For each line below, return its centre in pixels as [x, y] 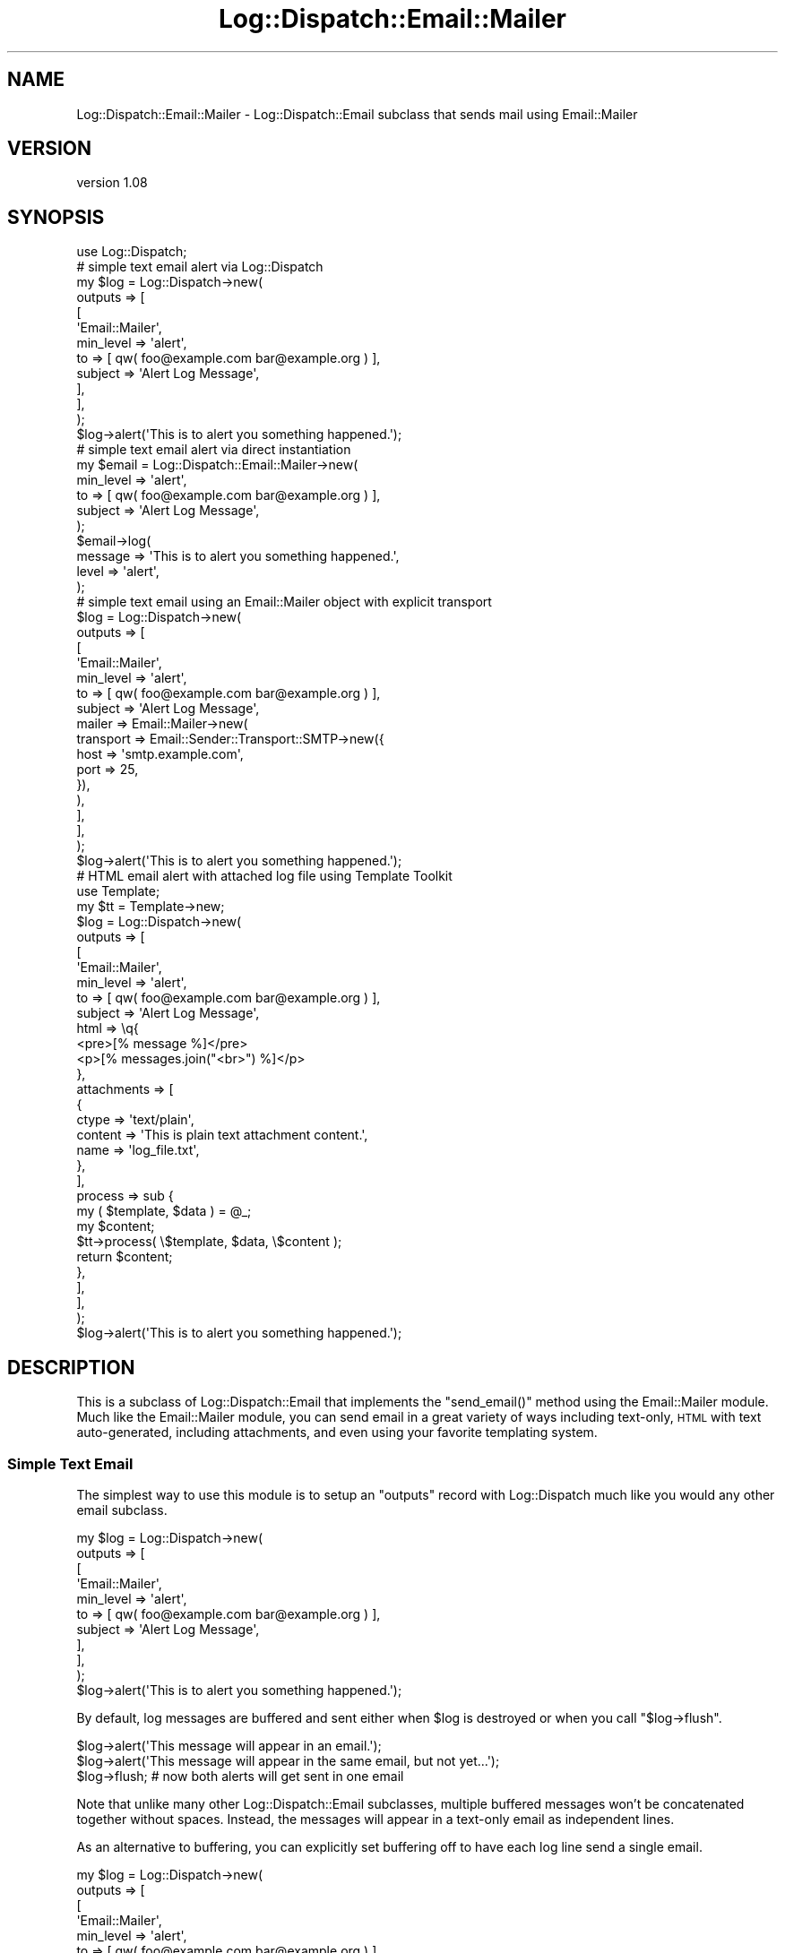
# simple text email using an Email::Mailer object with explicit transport [284, 602]
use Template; [118, 891]
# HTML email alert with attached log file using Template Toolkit [264, 876]
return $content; [125, 1257]
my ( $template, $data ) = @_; [164, 1211]
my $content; [116, 1226]
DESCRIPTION [71, 1367]
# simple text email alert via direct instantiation [214, 450]
